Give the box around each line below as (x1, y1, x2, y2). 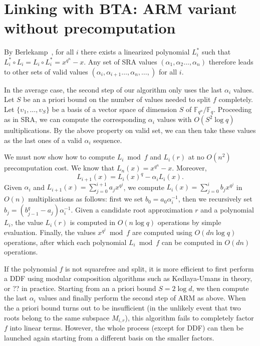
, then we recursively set (178, 193, 252, 204)
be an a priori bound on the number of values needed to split (23, 94, 211, 104)
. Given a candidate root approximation (71, 204, 193, 215)
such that (201, 46, 231, 57)
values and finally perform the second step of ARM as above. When (38, 292, 246, 303)
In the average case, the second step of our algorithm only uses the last (4, 84, 222, 94)
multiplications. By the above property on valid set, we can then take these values (4, 125, 256, 135)
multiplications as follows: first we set (28, 193, 143, 204)
